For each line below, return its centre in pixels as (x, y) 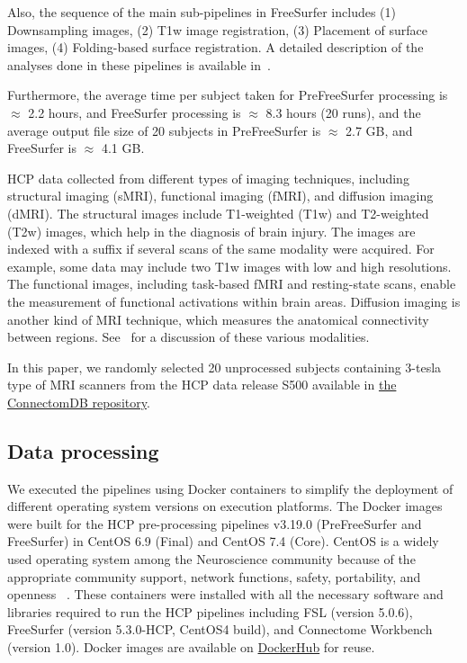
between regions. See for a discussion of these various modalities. (189, 337)
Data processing (83, 450)
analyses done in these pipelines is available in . (139, 64)
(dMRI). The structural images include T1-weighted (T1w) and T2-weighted (218, 213)
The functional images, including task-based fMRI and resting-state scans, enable (232, 284)
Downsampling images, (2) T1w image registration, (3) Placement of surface (218, 29)
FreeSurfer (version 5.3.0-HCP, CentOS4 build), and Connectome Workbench (220, 629)
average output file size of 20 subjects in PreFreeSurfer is (164, 130)
